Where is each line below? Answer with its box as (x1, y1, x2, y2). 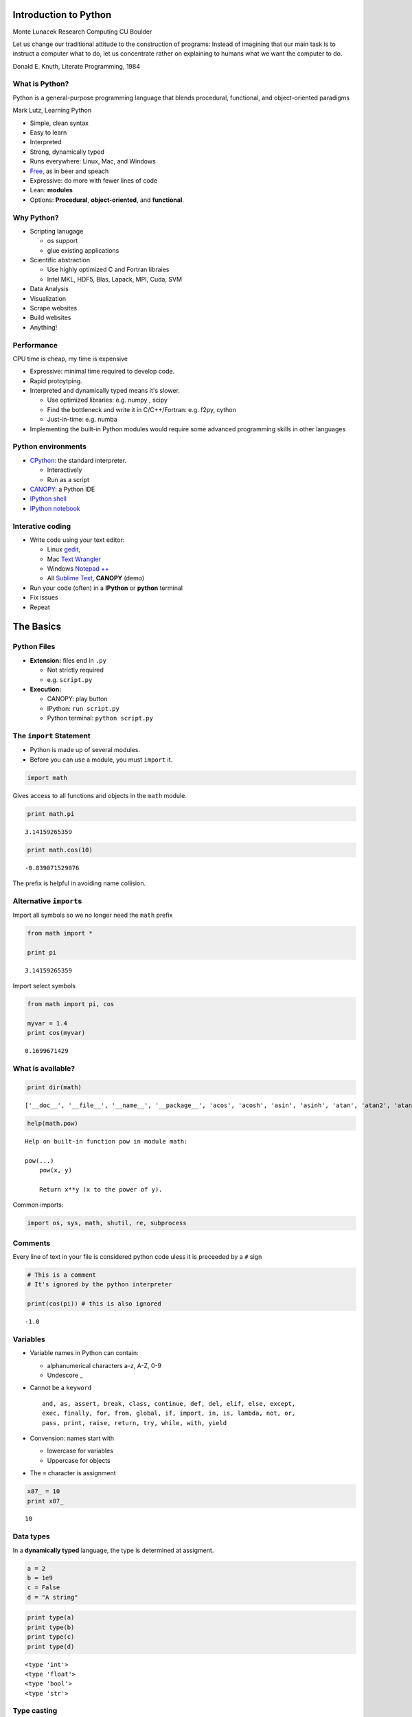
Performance (12, 340, 58, 350)
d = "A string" (27, 1593, 78, 1601)
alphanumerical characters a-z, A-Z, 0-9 (47, 1361, 161, 1369)
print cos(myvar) (27, 1029, 86, 1037)
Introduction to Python (12, 9, 112, 21)
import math (27, 773, 68, 782)
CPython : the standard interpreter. (30, 456, 127, 464)
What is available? (12, 1064, 76, 1073)
